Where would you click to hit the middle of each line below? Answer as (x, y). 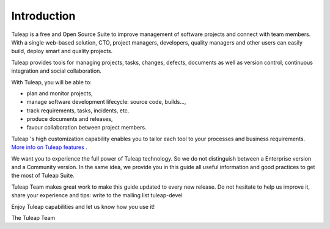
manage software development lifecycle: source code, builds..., (106, 102)
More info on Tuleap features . (50, 147)
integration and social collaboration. (57, 71)
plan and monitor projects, (60, 93)
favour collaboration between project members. (86, 128)
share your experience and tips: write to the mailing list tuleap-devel (97, 195)
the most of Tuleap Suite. (43, 176)
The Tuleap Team (33, 217)
